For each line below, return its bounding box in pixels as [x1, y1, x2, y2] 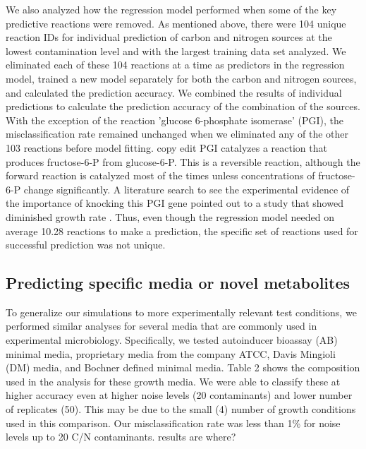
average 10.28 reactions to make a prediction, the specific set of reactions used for [6, 223, 358, 238]
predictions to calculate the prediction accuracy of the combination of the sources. [6, 99, 360, 114]
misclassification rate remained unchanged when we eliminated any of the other [6, 126, 349, 141]
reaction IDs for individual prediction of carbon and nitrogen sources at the [6, 30, 332, 44]
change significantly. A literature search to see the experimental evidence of [23, 181, 350, 196]
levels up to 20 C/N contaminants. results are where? [6, 429, 236, 444]
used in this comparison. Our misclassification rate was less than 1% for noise [6, 415, 341, 430]
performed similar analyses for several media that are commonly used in [6, 318, 317, 333]
